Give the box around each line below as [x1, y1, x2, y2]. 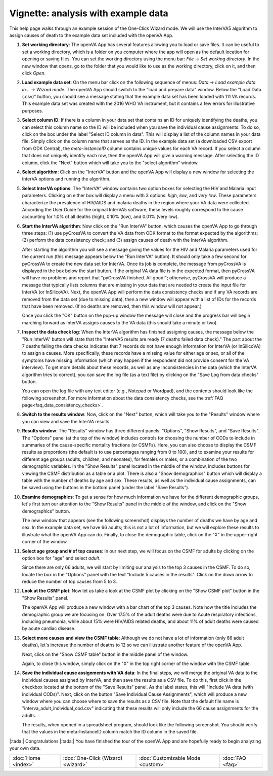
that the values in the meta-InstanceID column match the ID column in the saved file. [22, 729, 198, 735]
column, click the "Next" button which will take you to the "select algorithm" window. [22, 160, 199, 166]
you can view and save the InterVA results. [22, 418, 111, 424]
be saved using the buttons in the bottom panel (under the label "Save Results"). [22, 485, 190, 491]
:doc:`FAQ [222, 754, 246, 761]
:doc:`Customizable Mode [139, 754, 201, 761]
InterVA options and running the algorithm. [22, 176, 111, 182]
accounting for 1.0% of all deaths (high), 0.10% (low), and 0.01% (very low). [22, 213, 179, 220]
